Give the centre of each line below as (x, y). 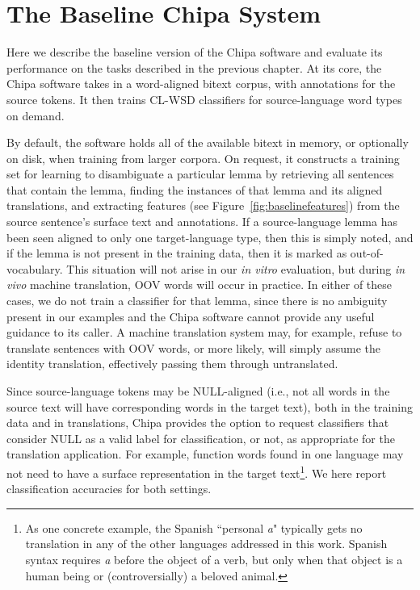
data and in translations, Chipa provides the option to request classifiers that (198, 423)
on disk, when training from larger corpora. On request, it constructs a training (203, 158)
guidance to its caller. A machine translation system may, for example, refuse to (204, 332)
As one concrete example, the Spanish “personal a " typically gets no (194, 527)
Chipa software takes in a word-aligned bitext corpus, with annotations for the (201, 84)
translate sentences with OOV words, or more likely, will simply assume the (194, 347)
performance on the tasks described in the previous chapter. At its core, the (194, 67)
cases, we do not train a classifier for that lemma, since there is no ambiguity (197, 301)
